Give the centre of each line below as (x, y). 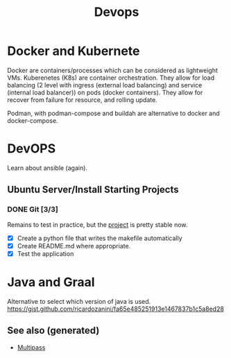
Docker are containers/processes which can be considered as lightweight (113, 70)
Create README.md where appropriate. (74, 246)
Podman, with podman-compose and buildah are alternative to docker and (113, 113)
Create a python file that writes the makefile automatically (100, 238)
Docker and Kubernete (74, 51)
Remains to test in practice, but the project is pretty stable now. (97, 224)
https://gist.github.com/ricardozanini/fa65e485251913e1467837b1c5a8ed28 (115, 309)
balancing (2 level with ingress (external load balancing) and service (105, 85)
